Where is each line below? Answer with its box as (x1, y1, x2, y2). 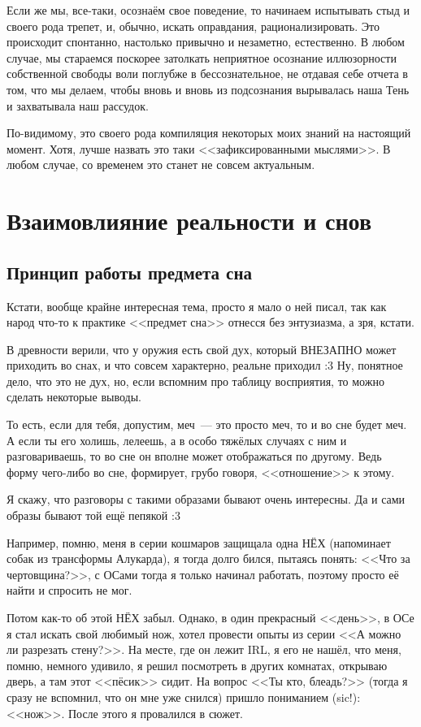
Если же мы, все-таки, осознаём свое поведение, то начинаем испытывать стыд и (7, 2, 410, 18)
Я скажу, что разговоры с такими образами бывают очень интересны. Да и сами (7, 491, 406, 508)
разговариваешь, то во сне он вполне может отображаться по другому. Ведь (7, 448, 382, 465)
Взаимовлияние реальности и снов (7, 204, 372, 237)
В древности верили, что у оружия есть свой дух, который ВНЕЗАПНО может (7, 340, 397, 357)
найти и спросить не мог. (7, 582, 132, 599)
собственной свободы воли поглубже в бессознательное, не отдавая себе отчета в (7, 65, 408, 82)
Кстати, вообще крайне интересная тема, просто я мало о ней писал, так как (7, 297, 387, 314)
